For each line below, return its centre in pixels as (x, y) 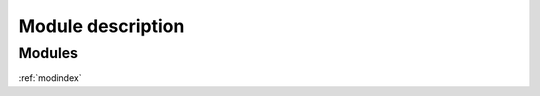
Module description (101, 26)
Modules (48, 53)
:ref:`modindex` (50, 78)
